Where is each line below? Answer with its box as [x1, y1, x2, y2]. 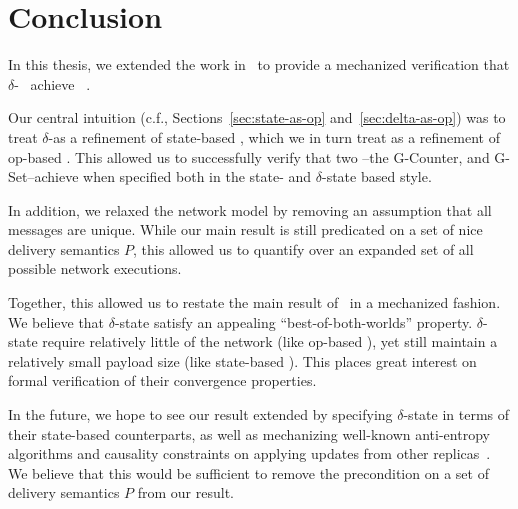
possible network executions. [8, 258, 182, 279]
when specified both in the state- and [83, 166, 312, 187]
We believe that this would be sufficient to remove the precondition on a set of [8, 462, 489, 483]
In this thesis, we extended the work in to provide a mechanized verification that [8, 54, 510, 75]
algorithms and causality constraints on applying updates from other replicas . [8, 443, 491, 464]
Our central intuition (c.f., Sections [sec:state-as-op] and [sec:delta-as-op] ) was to [8, 107, 506, 128]
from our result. [137, 482, 234, 503]
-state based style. [321, 166, 432, 187]
